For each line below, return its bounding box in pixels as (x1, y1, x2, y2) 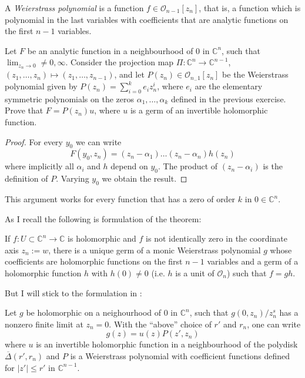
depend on (110, 160, 148, 172)
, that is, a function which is (199, 2, 301, 14)
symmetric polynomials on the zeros (5, 92, 135, 105)
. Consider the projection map (65, 56, 174, 68)
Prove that (5, 104, 43, 116)
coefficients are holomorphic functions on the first (5, 255, 183, 267)
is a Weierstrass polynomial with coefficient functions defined (70, 350, 290, 362)
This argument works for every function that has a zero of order (5, 193, 236, 205)
